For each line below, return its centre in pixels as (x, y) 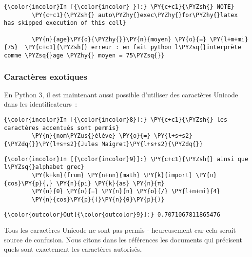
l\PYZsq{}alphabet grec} (44, 167)
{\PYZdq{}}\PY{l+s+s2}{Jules (51, 144)
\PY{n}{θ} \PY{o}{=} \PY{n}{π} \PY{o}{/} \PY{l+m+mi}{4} (126, 192)
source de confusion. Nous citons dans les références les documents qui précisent (123, 239)
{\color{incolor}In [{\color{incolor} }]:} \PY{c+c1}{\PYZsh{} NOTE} (119, 7)
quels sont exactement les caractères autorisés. (73, 249)
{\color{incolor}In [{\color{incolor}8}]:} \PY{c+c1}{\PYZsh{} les (116, 120)
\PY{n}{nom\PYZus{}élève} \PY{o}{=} (91, 136)
